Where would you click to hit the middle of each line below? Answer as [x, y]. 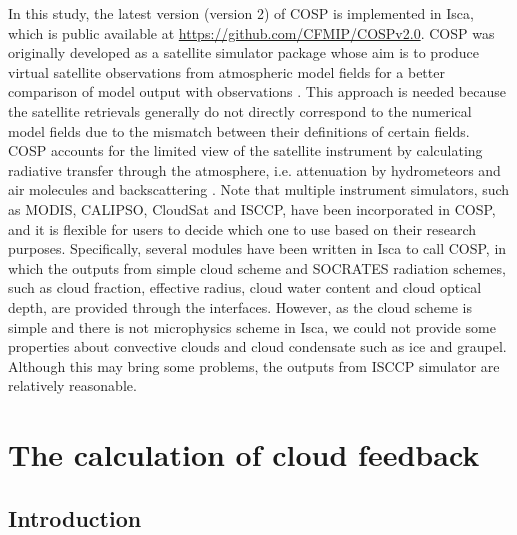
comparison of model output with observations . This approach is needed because [257, 91]
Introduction [75, 517]
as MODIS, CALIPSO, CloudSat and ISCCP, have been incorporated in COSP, [252, 208]
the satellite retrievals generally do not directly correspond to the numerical [240, 110]
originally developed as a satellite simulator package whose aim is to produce [244, 52]
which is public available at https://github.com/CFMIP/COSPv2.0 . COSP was [251, 32]
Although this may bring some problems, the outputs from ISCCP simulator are [254, 365]
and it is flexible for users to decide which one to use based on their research [242, 228]
